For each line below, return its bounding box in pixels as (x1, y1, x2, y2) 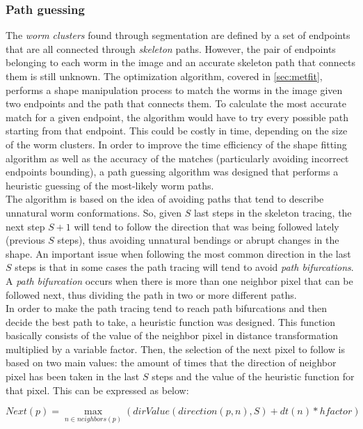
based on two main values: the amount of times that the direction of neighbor (6, 355, 337, 370)
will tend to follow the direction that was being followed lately (74, 219, 339, 233)
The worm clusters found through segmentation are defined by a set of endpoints (6, 28, 350, 42)
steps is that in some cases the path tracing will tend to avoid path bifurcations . (15, 260, 354, 274)
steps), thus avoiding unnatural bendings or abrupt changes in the (57, 233, 339, 247)
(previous (6, 233, 45, 247)
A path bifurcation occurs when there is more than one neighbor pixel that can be (6, 273, 353, 288)
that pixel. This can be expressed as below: (6, 382, 189, 397)
